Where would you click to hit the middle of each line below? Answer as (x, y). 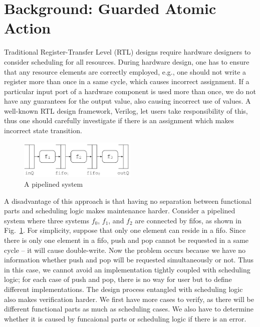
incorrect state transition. (43, 130)
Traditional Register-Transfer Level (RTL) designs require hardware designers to (127, 52)
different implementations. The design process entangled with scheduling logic (123, 289)
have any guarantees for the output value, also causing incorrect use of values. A (127, 101)
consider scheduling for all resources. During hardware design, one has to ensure (127, 61)
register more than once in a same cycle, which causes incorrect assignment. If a (127, 81)
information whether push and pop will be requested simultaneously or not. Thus (129, 260)
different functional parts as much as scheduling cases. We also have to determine (129, 309)
